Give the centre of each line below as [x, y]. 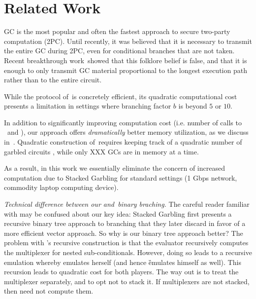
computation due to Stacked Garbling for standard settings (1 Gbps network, [121, 177]
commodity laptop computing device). [61, 187]
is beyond [193, 106]
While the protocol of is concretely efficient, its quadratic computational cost [121, 96]
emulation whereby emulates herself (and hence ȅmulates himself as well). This [123, 262]
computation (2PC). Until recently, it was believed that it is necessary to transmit [128, 41]
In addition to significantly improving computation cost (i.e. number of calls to [123, 122]
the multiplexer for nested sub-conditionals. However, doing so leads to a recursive [128, 252]
